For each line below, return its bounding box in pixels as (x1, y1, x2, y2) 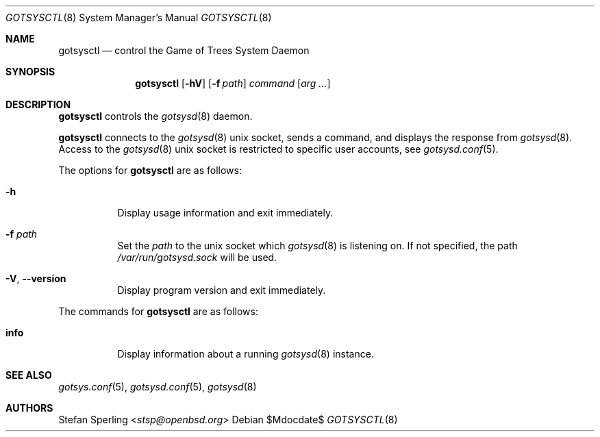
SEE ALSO (5, 369, 52, 381)
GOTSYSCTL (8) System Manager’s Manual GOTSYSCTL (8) (5, 12, 272, 23)
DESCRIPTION (5, 99, 71, 110)
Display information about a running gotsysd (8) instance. (117, 348, 374, 360)
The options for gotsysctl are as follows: (58, 164, 242, 176)
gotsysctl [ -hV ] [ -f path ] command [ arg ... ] (135, 77, 331, 89)
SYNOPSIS (5, 66, 55, 77)
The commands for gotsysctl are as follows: (58, 305, 258, 317)
